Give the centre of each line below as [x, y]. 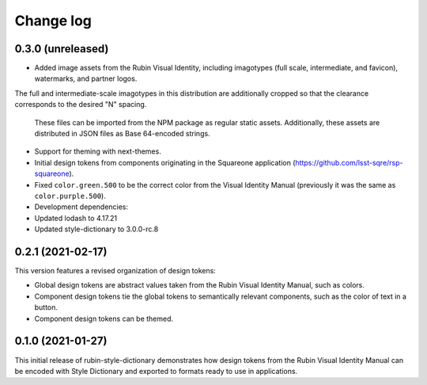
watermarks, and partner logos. [86, 78]
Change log [53, 21]
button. [46, 307]
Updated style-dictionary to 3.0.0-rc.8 [96, 229]
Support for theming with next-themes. [98, 151]
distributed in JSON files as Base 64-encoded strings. [122, 134]
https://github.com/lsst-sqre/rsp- [349, 162]
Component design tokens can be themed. [104, 318]
